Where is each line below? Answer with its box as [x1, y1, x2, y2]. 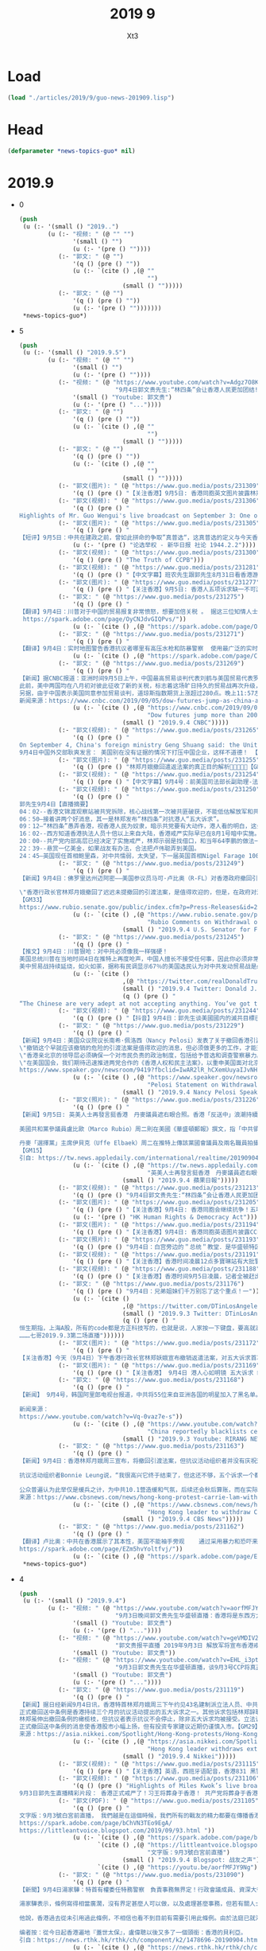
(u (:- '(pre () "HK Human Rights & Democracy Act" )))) [72, 1213, 261, 1222]
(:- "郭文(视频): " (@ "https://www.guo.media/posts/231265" [58, 726, 260, 735]
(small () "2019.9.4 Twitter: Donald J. [121, 985, 258, 993]
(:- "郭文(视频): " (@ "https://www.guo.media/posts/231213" [58, 1184, 260, 1192]
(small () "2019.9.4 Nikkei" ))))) [121, 1752, 237, 1760]
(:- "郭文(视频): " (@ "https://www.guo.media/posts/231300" [58, 548, 260, 557]
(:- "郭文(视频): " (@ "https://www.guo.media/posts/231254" [58, 771, 260, 778]
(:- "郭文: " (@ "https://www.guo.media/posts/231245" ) [58, 933, 245, 941]
